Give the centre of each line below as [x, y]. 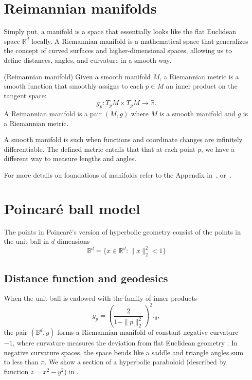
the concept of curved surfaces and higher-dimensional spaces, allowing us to [118, 50]
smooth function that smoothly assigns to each [74, 86]
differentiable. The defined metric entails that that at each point [100, 149]
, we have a [218, 149]
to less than [21, 362]
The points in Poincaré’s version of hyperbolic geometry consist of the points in [122, 231]
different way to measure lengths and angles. [70, 158]
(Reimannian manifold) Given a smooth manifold [77, 76]
